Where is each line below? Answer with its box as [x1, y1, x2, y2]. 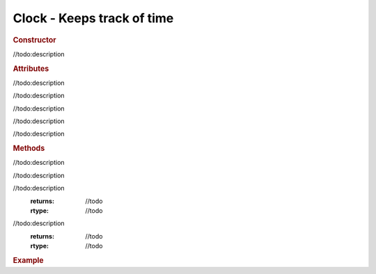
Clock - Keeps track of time [13, 10, 174, 26]
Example [13, 255, 45, 265]
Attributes [13, 63, 49, 73]
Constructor [13, 35, 56, 45]
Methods [13, 143, 45, 153]
